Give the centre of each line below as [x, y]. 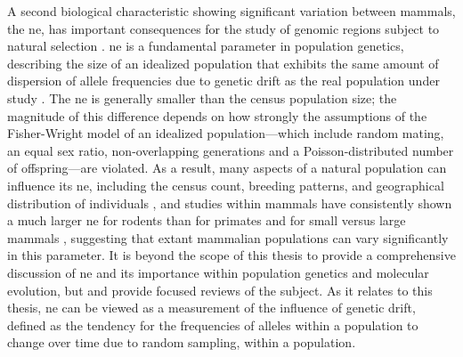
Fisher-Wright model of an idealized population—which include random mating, [226, 133]
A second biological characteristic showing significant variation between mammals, [231, 11]
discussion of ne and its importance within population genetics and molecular [218, 272]
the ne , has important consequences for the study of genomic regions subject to [223, 28]
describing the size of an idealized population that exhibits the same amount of [223, 63]
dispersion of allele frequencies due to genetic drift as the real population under [223, 81]
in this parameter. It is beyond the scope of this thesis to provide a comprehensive [231, 255]
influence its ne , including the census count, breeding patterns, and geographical [226, 185]
